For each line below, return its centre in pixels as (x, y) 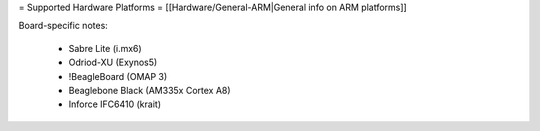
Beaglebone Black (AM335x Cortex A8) (149, 90)
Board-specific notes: (63, 26)
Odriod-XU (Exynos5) (113, 62)
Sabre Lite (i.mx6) (105, 48)
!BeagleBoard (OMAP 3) (118, 76)
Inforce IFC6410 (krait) (115, 104)
